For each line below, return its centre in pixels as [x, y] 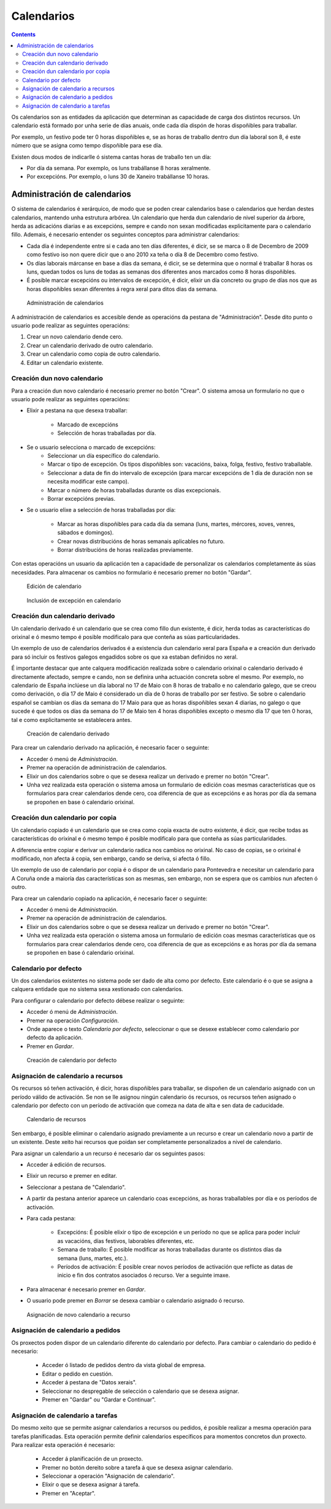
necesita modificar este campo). [88, 482]
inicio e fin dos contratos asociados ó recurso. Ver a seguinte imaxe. [144, 1276]
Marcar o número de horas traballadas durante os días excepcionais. [134, 490]
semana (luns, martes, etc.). [93, 1258]
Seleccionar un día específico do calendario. [104, 456]
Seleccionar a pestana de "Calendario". [76, 1187]
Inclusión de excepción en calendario [74, 600]
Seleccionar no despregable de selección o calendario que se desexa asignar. [140, 1391]
